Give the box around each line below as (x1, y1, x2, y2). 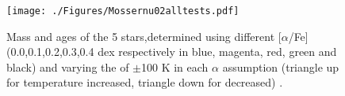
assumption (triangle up (222, 58, 339, 75)
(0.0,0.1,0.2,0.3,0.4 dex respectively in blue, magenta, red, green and (6, 43, 337, 60)
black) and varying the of (6, 58, 129, 75)
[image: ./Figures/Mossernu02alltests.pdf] (6, 6, 240, 17)
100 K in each (141, 58, 209, 75)
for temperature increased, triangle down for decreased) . (6, 74, 283, 90)
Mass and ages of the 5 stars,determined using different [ (6, 28, 282, 44)
